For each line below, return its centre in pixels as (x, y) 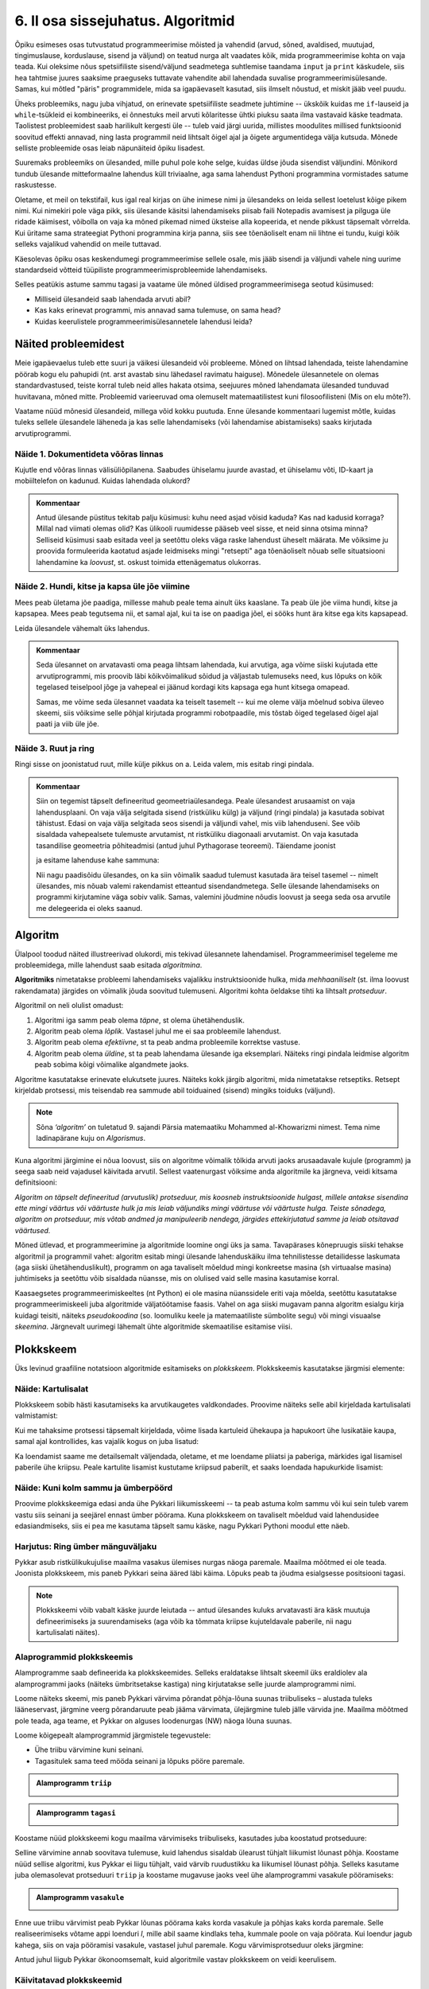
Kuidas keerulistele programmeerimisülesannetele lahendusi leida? (144, 321)
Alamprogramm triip (74, 1783)
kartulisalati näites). (68, 1632)
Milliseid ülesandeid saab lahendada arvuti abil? (112, 299)
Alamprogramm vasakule (80, 1897)
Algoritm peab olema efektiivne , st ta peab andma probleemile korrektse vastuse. (168, 1042)
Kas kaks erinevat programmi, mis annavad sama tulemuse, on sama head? (158, 310)
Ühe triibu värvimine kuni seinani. (89, 1750)
